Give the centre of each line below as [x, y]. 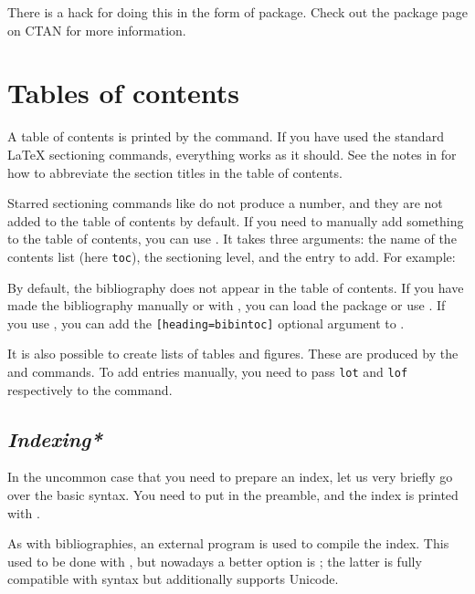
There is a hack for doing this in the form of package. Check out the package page [237, 12]
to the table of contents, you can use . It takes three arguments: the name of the [232, 239]
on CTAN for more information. [97, 30]
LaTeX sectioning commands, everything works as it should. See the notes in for [232, 154]
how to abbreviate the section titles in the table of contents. [175, 172]
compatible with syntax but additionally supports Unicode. [173, 579]
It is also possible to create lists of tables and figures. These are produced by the [233, 354]
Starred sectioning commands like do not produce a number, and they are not [225, 203]
